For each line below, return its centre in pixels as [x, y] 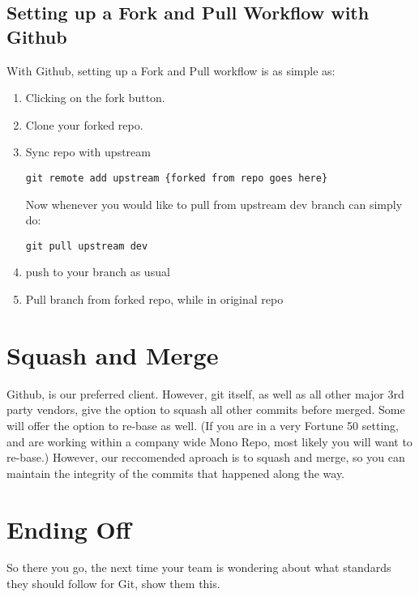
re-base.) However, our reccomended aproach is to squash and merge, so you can [206, 457]
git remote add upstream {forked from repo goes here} [177, 178]
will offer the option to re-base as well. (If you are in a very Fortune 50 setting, [203, 425]
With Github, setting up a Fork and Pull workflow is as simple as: [171, 70]
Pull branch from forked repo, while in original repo [154, 299]
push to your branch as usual [98, 272]
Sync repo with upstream [88, 152]
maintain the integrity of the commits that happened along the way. [176, 473]
